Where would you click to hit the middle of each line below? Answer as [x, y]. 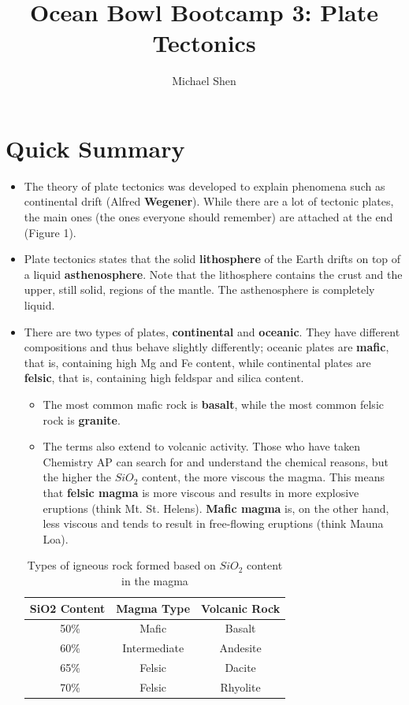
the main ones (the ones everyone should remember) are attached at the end [208, 217]
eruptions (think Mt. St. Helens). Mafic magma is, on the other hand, [216, 508]
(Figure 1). [50, 232]
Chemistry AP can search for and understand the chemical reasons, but [216, 461]
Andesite [240, 648]
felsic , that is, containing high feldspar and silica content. [164, 378]
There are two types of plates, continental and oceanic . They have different [212, 331]
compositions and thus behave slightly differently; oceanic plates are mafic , [206, 347]
